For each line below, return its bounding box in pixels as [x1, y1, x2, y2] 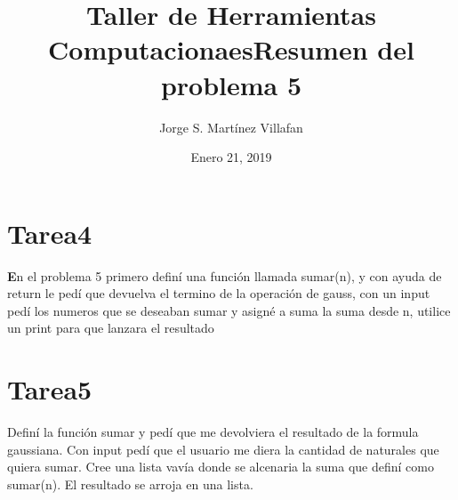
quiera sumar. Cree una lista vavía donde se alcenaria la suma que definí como [7, 457, 434, 476]
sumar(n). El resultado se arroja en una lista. [7, 474, 253, 493]
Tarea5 [7, 371, 92, 407]
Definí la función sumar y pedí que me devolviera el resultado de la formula [7, 423, 419, 441]
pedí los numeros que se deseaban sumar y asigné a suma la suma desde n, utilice [7, 301, 451, 319]
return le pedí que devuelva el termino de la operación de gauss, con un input [7, 284, 430, 302]
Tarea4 [7, 214, 92, 251]
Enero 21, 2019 [190, 148, 272, 166]
